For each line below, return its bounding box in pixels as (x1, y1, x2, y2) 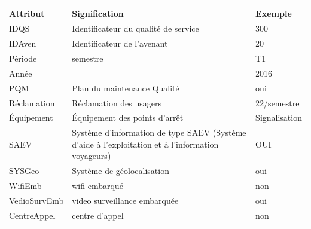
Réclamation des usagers (72, 96, 162, 109)
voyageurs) (72, 149, 111, 162)
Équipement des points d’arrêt (72, 111, 184, 124)
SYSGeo (9, 164, 39, 177)
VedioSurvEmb (9, 194, 64, 206)
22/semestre (255, 96, 300, 109)
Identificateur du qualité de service (72, 22, 199, 35)
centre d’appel (72, 209, 124, 221)
